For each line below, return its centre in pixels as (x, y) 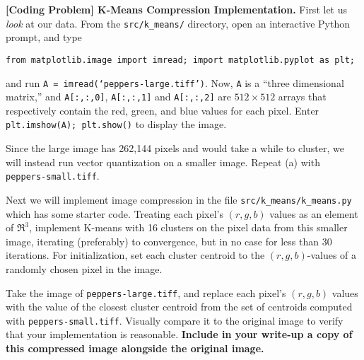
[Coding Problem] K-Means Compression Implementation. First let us (177, 9)
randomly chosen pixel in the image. (84, 268)
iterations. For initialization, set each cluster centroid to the (135, 255)
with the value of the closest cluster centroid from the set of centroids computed (179, 307)
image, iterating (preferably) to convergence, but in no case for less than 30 (169, 241)
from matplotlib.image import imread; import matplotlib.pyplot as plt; (180, 60)
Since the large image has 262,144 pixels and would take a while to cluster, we (175, 148)
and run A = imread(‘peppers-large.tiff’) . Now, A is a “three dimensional (175, 82)
